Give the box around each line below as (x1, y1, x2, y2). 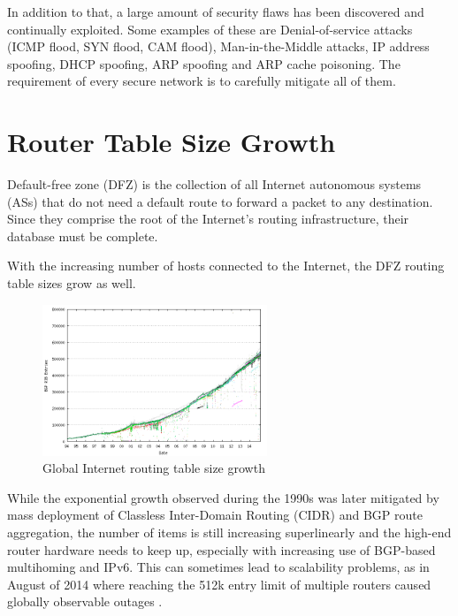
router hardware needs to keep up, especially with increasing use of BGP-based (7, 540, 436, 559)
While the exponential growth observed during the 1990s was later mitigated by (7, 488, 439, 506)
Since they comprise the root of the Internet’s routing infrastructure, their (7, 209, 409, 228)
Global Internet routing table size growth (42, 459, 265, 477)
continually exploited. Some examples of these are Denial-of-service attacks (7, 19, 413, 38)
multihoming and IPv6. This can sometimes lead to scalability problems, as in (7, 558, 430, 576)
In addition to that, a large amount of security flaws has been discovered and (7, 3, 424, 20)
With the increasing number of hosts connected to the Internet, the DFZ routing (7, 256, 445, 275)
